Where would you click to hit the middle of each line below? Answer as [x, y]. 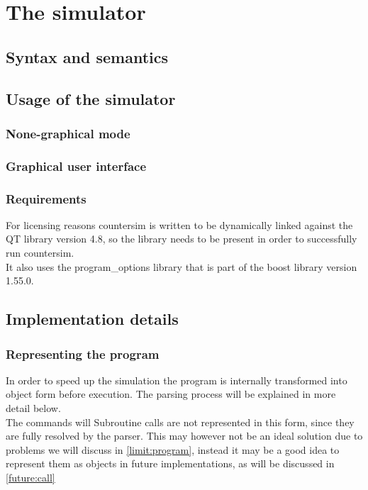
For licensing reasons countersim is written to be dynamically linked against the [179, 224]
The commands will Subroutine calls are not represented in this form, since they [180, 422]
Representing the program [83, 353]
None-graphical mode [68, 133]
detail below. [33, 408]
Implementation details [92, 319]
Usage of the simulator [91, 98]
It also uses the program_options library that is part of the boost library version [182, 266]
